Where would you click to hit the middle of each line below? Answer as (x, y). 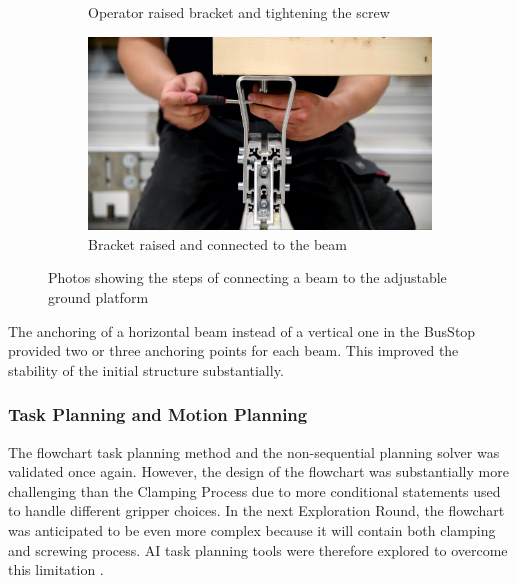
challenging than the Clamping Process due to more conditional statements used (254, 490)
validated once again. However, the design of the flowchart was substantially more (258, 471)
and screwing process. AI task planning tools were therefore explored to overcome (258, 549)
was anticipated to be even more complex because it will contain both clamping (252, 530)
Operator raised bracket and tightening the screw (239, 12)
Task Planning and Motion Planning (158, 414)
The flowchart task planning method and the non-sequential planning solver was (254, 451)
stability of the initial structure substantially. (146, 369)
